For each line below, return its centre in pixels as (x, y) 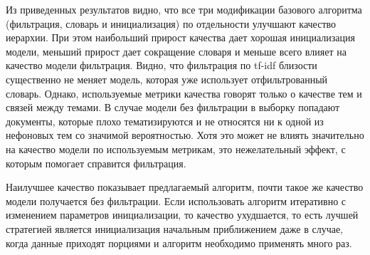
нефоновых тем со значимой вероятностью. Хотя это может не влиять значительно (185, 135)
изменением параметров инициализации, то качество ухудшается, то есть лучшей (182, 215)
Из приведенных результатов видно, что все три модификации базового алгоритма (184, 9)
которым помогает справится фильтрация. (96, 163)
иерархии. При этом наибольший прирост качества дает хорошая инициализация (180, 37)
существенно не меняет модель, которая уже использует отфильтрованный (167, 79)
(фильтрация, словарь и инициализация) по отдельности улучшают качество (171, 23)
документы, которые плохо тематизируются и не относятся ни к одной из (165, 121)
